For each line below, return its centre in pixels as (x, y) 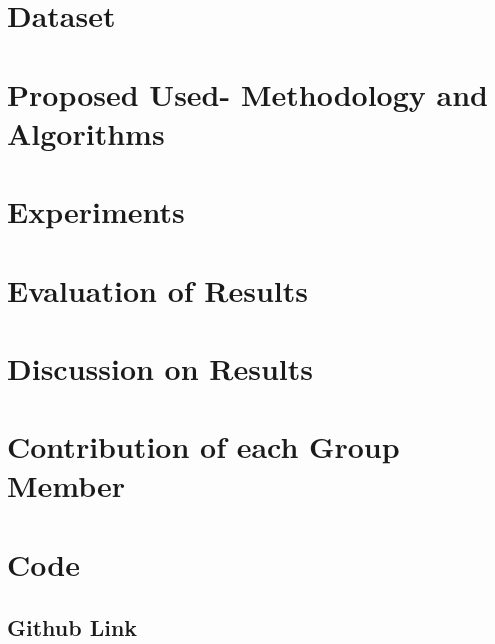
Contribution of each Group (203, 446)
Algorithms (86, 132)
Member (66, 485)
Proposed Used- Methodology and (247, 93)
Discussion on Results (160, 367)
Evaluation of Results (158, 289)
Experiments (96, 211)
